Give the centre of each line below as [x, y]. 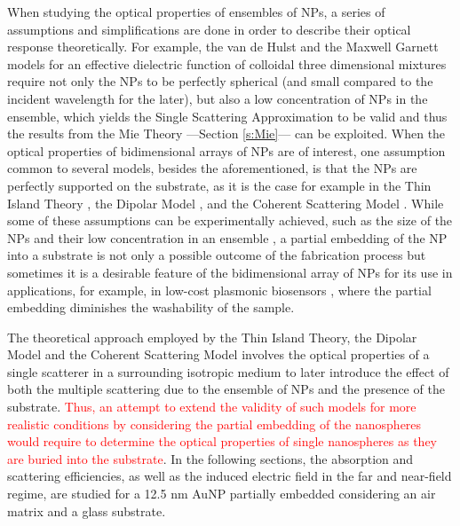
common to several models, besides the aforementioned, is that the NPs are [212, 168]
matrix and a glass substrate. [87, 510]
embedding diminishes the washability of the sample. [151, 307]
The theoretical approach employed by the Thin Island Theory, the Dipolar [212, 337]
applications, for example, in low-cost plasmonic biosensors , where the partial [219, 290]
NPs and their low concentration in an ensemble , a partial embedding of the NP [227, 237]
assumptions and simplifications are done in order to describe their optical [209, 29]
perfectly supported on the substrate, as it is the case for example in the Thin [219, 185]
